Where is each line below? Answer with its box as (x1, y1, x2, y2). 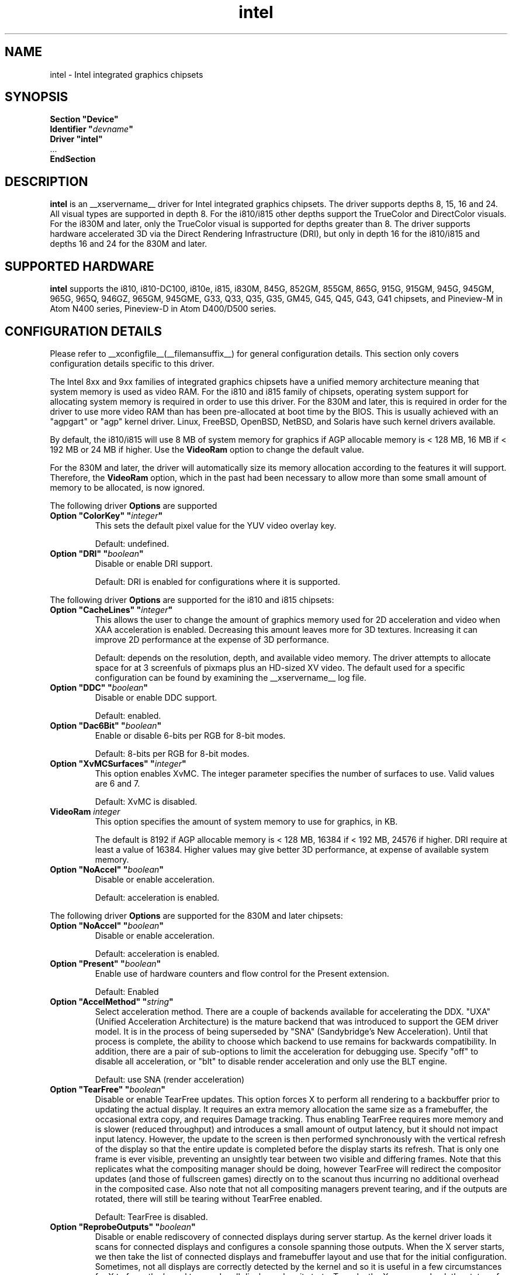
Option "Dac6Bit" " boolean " (50, 720, 162, 730)
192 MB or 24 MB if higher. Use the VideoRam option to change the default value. (50, 444, 364, 454)
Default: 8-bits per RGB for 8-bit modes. (95, 748, 250, 759)
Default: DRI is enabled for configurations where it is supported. (95, 576, 340, 587)
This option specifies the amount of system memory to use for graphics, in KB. (95, 816, 398, 826)
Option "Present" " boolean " (50, 958, 161, 969)
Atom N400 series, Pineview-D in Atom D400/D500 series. (50, 304, 276, 314)
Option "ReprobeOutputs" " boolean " (50, 1221, 196, 1232)
